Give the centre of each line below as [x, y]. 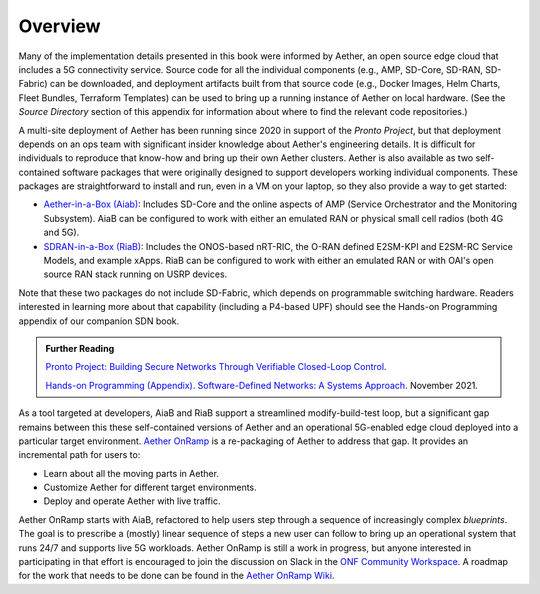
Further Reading [80, 348]
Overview [59, 26]
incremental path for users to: [79, 455]
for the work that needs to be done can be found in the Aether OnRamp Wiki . [176, 576]
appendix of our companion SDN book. [99, 321]
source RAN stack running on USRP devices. [135, 274]
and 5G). [61, 232]
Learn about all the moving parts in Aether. [131, 473]
